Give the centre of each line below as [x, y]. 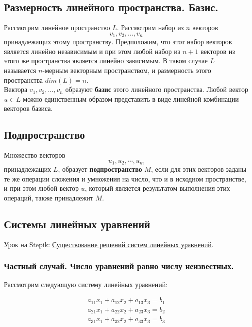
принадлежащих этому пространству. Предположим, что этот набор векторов [118, 42]
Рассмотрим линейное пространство [57, 27]
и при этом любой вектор [42, 188]
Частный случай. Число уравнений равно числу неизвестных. [119, 266]
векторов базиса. [28, 108]
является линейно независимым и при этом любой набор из [92, 51]
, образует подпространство [100, 169]
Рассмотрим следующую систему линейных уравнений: [86, 284]
